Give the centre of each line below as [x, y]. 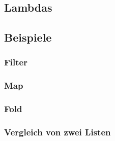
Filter [16, 62]
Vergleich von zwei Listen [57, 132]
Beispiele [28, 37]
